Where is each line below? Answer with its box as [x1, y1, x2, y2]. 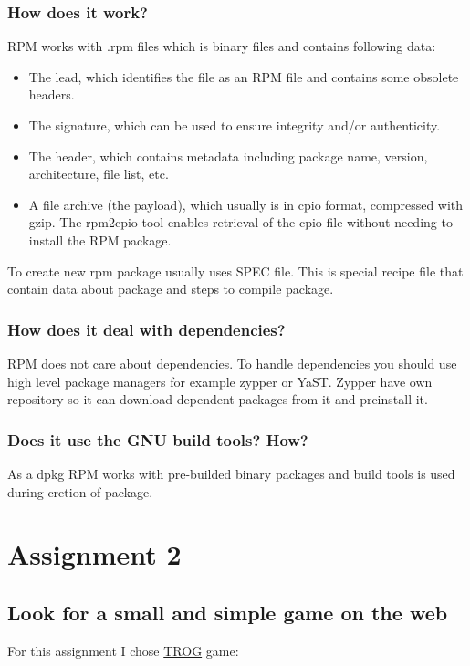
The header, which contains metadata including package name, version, [28, 146, 428, 165]
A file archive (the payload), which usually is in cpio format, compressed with [28, 194, 464, 213]
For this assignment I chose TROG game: [7, 640, 239, 660]
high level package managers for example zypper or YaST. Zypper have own [7, 371, 433, 390]
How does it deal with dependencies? [7, 317, 286, 340]
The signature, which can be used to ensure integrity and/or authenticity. [28, 116, 441, 134]
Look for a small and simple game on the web [7, 598, 448, 626]
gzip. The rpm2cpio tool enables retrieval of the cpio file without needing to [28, 213, 453, 232]
